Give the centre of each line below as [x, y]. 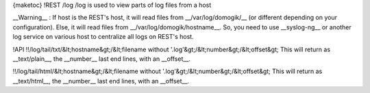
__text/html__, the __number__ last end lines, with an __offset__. [101, 81]
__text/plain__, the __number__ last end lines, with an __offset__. [102, 59]
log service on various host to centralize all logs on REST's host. [103, 37]
